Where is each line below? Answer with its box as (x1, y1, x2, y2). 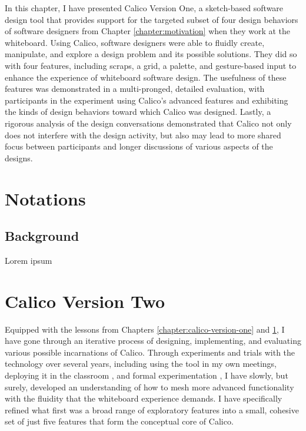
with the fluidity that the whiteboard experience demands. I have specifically (5, 392, 282, 405)
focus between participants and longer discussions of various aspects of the (5, 140, 273, 152)
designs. (5, 151, 33, 164)
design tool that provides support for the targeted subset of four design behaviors (5, 13, 298, 25)
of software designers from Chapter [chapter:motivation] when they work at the (5, 25, 291, 37)
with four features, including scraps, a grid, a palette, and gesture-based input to (5, 59, 297, 71)
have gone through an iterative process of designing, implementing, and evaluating (5, 334, 301, 347)
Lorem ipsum (5, 254, 52, 266)
